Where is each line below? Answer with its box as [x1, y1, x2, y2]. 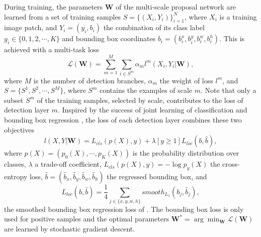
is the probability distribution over [132, 148, 239, 158]
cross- [222, 159, 240, 169]
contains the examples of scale [99, 85, 193, 95]
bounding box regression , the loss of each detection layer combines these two [4, 114, 242, 125]
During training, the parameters [4, 2, 103, 12]
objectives [4, 124, 34, 135]
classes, [4, 159, 26, 169]
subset [4, 94, 24, 105]
